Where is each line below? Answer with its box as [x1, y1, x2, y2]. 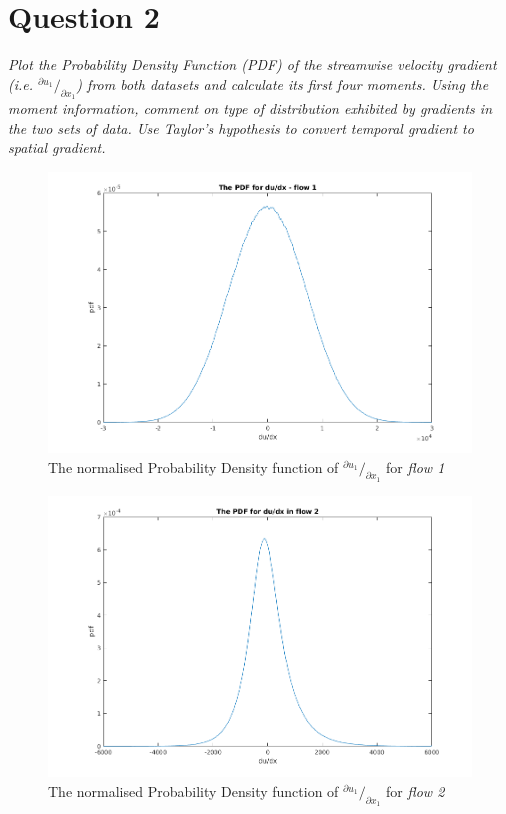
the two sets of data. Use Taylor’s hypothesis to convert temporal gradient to [8, 117, 474, 138]
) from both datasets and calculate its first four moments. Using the [76, 73, 489, 94]
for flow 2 [386, 780, 445, 801]
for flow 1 [386, 456, 445, 477]
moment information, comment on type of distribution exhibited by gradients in [8, 97, 493, 118]
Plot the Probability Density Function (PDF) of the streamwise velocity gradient [8, 54, 497, 75]
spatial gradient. [8, 137, 106, 158]
